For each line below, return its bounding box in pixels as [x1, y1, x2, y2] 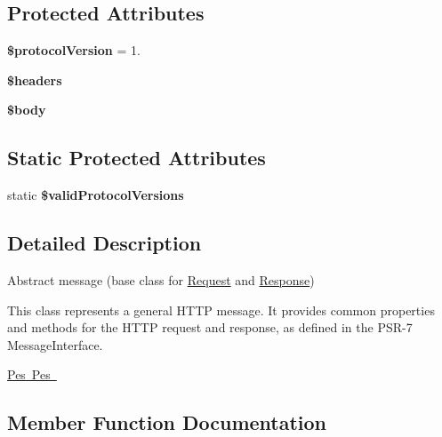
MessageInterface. [7, 335, 103, 354]
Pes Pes [7, 365, 51, 384]
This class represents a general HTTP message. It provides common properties [7, 300, 435, 319]
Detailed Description [7, 229, 202, 257]
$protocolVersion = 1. [7, 41, 141, 60]
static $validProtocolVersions [7, 186, 184, 204]
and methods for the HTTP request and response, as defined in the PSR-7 [7, 318, 413, 337]
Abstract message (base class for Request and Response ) [7, 270, 315, 289]
